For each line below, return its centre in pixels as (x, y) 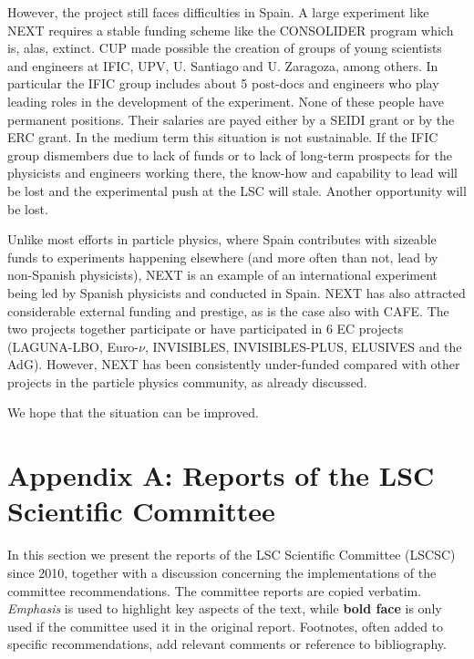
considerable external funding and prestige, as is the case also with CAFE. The (228, 310)
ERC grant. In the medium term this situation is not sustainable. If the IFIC (223, 137)
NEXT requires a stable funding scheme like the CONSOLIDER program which (231, 30)
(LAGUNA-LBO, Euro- (73, 346)
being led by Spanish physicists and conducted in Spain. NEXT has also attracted (237, 292)
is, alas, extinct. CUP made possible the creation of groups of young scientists (225, 48)
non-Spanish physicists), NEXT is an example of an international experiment (223, 275)
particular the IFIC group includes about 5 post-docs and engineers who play (223, 83)
